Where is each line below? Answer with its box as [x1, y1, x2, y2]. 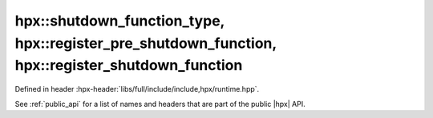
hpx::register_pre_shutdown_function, [14, 34, 277, 52]
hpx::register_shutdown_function [14, 57, 243, 75]
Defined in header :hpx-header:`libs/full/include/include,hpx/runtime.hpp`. [14, 85, 260, 94]
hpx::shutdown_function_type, [14, 12, 225, 29]
